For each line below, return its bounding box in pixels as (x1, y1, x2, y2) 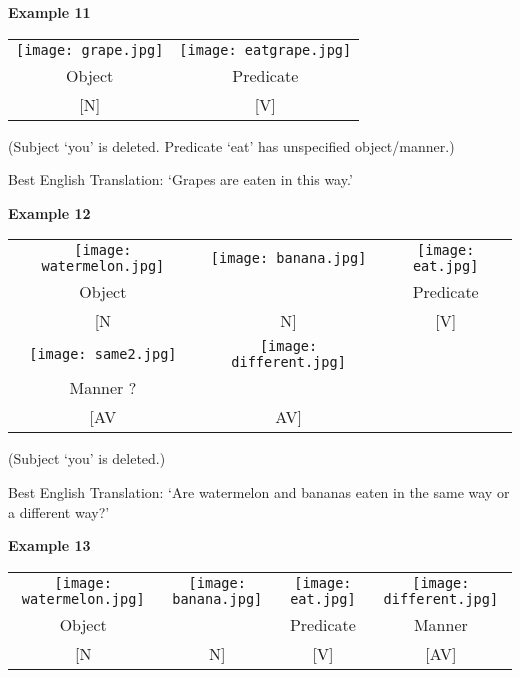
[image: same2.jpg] (29, 346, 177, 363)
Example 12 (8, 202, 91, 223)
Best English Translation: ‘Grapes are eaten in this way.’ (8, 169, 353, 190)
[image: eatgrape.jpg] (179, 41, 352, 58)
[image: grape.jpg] (16, 41, 164, 58)
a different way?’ (8, 501, 110, 522)
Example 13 (8, 535, 91, 556)
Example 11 (8, 2, 91, 22)
